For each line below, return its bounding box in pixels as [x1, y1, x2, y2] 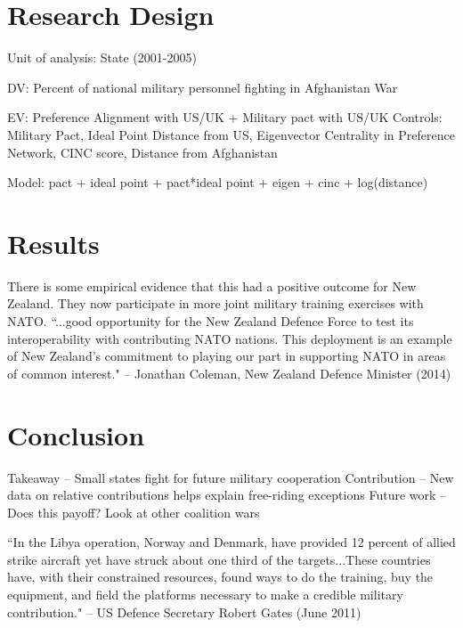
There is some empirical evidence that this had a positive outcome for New [7, 276, 417, 295]
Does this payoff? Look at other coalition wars [7, 502, 260, 521]
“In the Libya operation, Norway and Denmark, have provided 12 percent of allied [7, 533, 456, 551]
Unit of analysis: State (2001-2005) [7, 48, 197, 67]
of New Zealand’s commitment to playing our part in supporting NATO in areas [7, 347, 446, 365]
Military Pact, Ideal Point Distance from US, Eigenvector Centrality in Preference [7, 125, 455, 143]
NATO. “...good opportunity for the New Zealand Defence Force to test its [7, 312, 414, 330]
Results [7, 224, 100, 261]
